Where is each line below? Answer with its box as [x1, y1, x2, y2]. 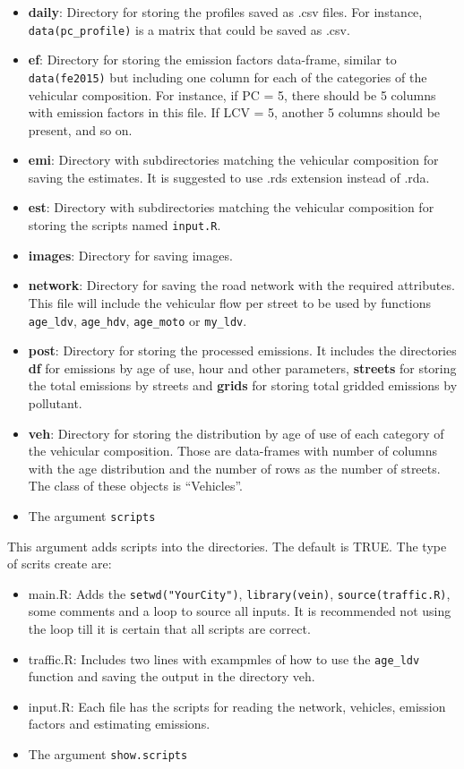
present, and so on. [28, 120, 133, 139]
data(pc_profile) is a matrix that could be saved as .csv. [28, 20, 350, 38]
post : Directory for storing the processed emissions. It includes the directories [28, 341, 457, 360]
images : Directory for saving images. [28, 245, 233, 264]
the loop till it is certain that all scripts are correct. [28, 619, 311, 637]
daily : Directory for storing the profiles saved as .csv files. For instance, [28, 3, 423, 21]
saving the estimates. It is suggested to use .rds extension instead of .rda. [28, 167, 430, 186]
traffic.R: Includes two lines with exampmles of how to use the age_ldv [28, 649, 420, 668]
